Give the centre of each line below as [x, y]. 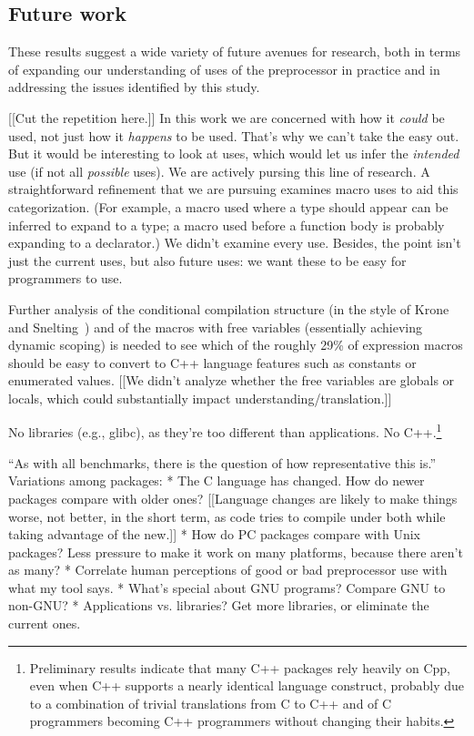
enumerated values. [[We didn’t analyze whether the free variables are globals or [232, 380]
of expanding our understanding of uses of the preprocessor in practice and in [224, 69]
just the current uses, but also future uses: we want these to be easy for [207, 260]
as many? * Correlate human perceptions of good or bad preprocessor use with [228, 570]
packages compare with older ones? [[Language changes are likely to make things [233, 498]
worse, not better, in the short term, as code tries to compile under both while [227, 516]
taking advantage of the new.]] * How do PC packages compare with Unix [214, 534]
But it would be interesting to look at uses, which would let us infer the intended [234, 153]
